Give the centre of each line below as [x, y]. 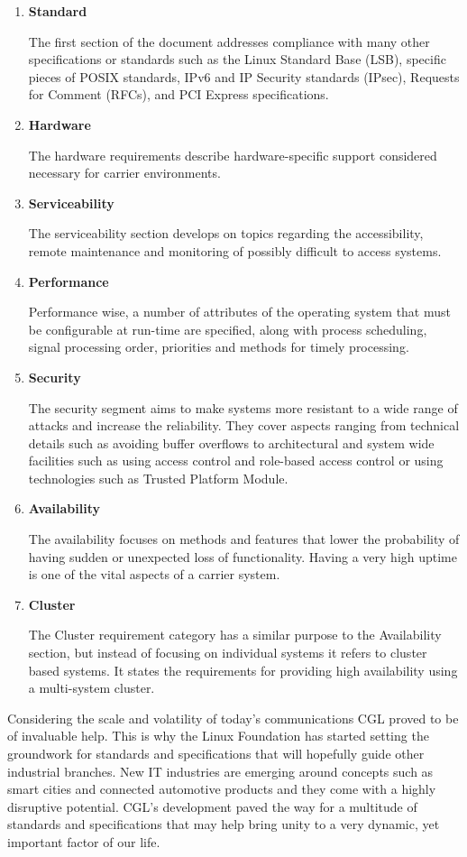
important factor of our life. [84, 841]
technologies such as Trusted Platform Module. [158, 478]
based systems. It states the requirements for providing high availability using [243, 670]
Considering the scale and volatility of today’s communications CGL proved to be [233, 718]
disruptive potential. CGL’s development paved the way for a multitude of [212, 806]
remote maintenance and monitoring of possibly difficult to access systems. [235, 250]
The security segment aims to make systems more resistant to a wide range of [243, 407]
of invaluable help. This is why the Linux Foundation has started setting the [218, 736]
